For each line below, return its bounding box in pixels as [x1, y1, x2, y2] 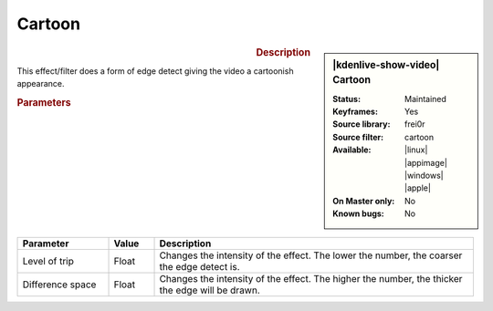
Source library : [332, 119, 391, 130]
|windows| [404, 170, 444, 181]
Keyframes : [332, 106, 379, 118]
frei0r [404, 119, 425, 130]
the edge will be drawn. [159, 284, 260, 296]
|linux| [404, 144, 428, 155]
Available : [332, 144, 372, 155]
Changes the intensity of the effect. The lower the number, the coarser [159, 249, 463, 262]
